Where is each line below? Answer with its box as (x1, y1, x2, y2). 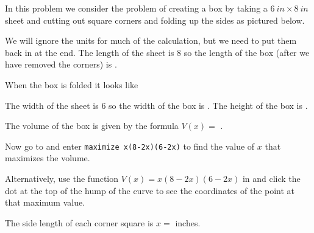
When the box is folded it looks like (5, 78, 138, 91)
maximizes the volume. (5, 151, 90, 164)
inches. (175, 216, 201, 229)
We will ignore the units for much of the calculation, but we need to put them (5, 34, 297, 47)
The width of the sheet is (5, 99, 99, 111)
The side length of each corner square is (5, 216, 154, 229)
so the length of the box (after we (184, 46, 310, 58)
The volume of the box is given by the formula (5, 119, 179, 132)
